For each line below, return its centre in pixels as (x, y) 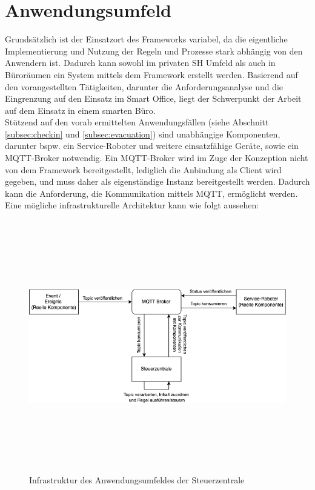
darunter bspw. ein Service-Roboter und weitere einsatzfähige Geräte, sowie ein (152, 146)
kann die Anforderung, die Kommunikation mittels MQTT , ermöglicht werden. (151, 193)
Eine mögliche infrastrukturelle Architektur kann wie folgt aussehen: (132, 205)
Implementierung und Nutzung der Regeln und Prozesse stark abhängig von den (154, 51)
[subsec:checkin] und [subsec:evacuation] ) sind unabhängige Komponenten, (143, 134)
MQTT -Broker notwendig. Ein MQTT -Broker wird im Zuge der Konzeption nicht (157, 158)
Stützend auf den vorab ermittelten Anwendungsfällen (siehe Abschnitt (137, 122)
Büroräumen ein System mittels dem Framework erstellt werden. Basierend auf (151, 74)
